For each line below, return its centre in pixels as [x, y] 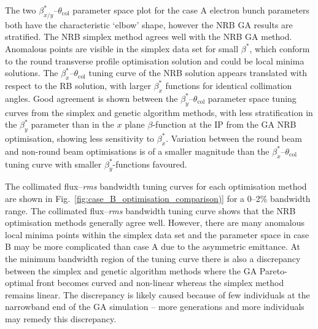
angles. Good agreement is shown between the [91, 98]
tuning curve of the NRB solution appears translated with [198, 73]
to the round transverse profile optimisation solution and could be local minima [155, 60]
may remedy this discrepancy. [61, 318]
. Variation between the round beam [234, 138]
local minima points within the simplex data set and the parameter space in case [157, 234]
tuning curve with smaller [53, 164]
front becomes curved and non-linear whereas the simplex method [160, 283]
